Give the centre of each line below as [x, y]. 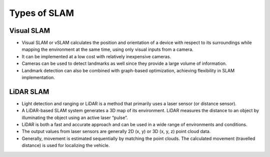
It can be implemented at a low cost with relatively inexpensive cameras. [96, 56]
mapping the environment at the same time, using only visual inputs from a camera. [107, 49]
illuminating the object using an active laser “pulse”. [75, 118]
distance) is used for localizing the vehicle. [66, 146]
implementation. [38, 78]
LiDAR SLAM [29, 91]
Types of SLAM [42, 13]
